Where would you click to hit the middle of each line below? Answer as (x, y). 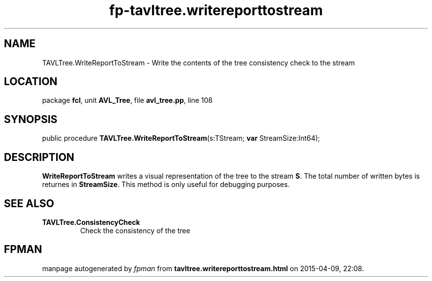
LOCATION (31, 82)
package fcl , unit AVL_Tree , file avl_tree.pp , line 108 (127, 100)
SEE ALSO (29, 203)
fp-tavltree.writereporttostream (216, 10)
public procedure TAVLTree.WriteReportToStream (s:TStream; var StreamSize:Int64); (181, 138)
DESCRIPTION (39, 157)
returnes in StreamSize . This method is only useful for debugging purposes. (166, 185)
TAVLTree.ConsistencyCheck (91, 222)
